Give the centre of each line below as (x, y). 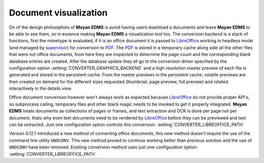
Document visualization (58, 13)
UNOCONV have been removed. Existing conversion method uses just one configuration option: (103, 147)
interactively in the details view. (41, 89)
